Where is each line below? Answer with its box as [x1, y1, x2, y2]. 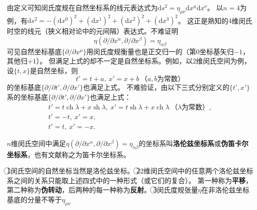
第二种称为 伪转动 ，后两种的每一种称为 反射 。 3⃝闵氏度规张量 [7, 185, 198, 195]
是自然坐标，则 [30, 65, 78, 75]
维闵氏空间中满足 [11, 138, 66, 148]
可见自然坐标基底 [7, 46, 62, 56]
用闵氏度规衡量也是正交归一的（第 [86, 46, 196, 56]
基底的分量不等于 [7, 194, 62, 204]
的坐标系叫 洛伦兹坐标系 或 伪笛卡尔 [139, 138, 249, 148]
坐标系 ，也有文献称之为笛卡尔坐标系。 [7, 149, 130, 159]
